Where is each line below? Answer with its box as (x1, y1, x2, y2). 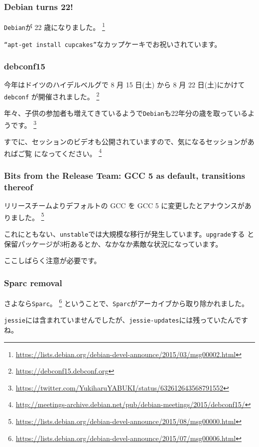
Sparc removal (4, 276, 62, 289)
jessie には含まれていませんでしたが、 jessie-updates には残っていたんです (4, 315, 248, 325)
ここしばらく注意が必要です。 (4, 255, 101, 266)
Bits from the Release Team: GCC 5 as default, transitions (4, 169, 245, 181)
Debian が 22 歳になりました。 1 (4, 20, 105, 32)
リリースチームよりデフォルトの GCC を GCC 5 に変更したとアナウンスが (4, 200, 245, 211)
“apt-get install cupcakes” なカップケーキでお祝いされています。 (4, 38, 222, 49)
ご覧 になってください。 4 (17, 146, 102, 158)
